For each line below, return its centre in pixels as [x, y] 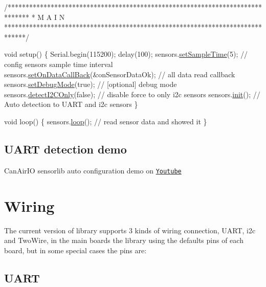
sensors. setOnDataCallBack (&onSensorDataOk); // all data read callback [120, 74]
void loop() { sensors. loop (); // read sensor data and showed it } [106, 121]
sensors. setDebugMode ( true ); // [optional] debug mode [91, 84]
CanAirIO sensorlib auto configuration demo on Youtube [93, 170]
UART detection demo [65, 149]
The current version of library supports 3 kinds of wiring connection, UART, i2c [130, 230]
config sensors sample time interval [59, 64]
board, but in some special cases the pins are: [75, 250]
